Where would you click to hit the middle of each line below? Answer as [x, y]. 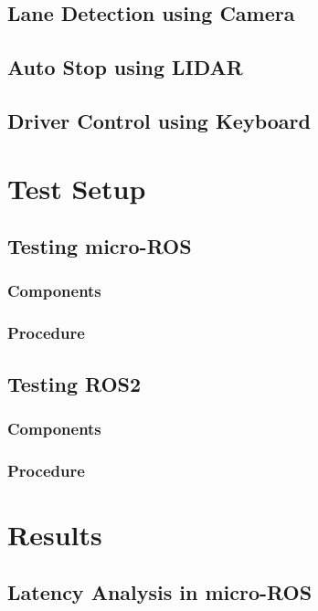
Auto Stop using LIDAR [125, 67]
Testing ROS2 [74, 383]
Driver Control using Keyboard [159, 120]
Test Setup [77, 188]
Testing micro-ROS [100, 246]
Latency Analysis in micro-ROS [160, 592]
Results [55, 534]
